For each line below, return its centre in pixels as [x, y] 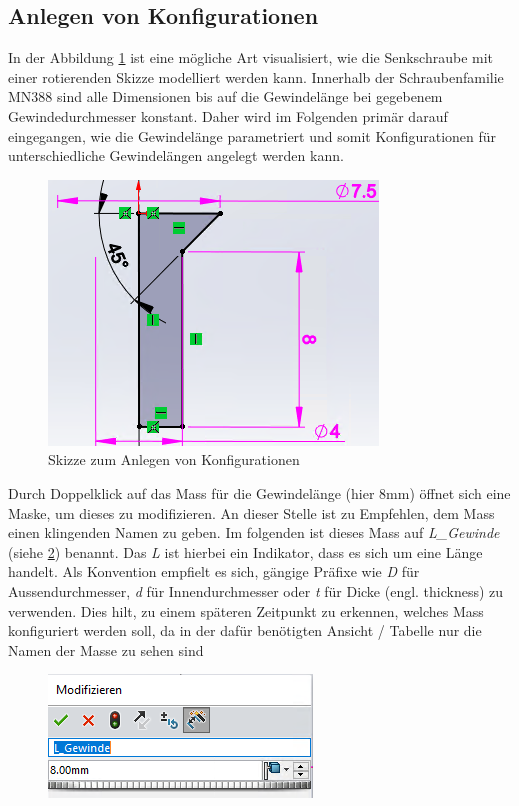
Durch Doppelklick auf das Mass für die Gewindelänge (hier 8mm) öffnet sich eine [259, 492]
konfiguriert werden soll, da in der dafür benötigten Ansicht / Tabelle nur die [245, 630]
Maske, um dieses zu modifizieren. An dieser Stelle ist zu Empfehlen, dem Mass [251, 512]
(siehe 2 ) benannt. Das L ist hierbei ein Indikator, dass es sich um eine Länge [245, 551]
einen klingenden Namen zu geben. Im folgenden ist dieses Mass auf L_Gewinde [254, 532]
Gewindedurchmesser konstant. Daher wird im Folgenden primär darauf [228, 115]
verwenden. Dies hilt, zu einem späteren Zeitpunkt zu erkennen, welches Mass [246, 610]
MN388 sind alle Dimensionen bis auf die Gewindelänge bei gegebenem [225, 96]
